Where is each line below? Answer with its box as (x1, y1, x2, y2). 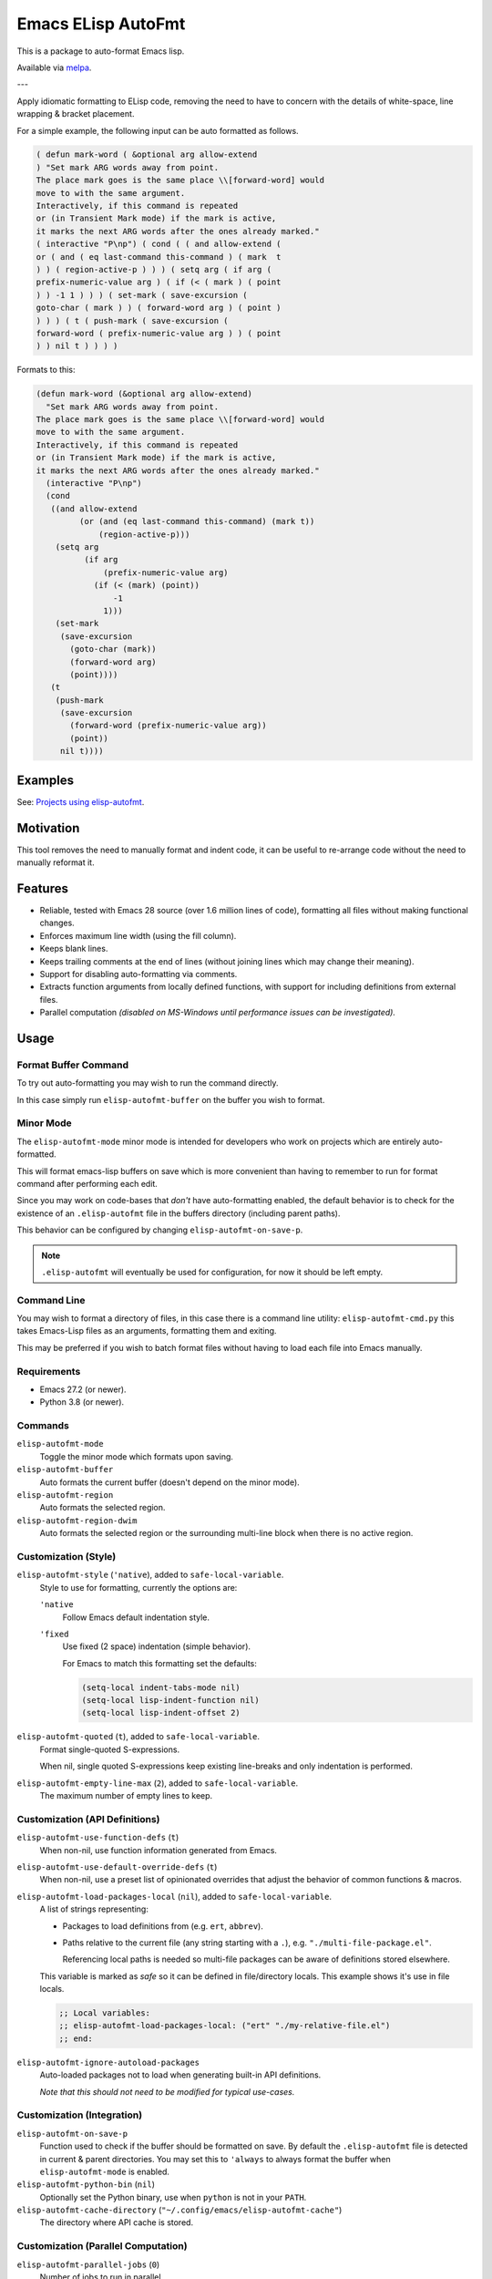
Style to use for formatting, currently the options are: (39, 1582, 238, 1593)
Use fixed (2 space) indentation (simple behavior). (62, 1641, 251, 1652)
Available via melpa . (16, 62, 92, 73)
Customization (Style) (16, 1550, 117, 1562)
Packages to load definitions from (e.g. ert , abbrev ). (62, 1920, 263, 1932)
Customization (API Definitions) (16, 1812, 160, 1825)
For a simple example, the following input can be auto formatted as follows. (16, 125, 300, 136)
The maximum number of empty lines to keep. (39, 1790, 213, 1801)
